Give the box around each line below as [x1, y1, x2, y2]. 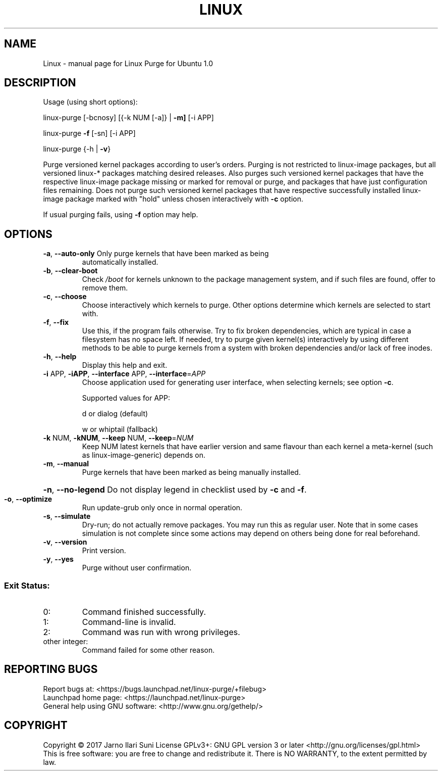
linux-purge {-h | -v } [43, 144, 111, 154]
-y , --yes [43, 555, 74, 564]
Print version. [82, 546, 126, 555]
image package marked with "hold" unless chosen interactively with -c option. [43, 195, 303, 204]
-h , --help [43, 352, 77, 361]
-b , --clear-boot [43, 266, 98, 275]
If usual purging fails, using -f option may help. [43, 210, 198, 219]
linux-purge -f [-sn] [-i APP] [43, 129, 136, 138]
